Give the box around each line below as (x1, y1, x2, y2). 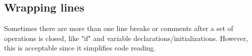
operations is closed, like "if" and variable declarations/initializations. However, (4, 32, 248, 43)
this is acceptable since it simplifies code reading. (4, 42, 156, 53)
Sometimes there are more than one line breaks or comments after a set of (4, 23, 233, 33)
